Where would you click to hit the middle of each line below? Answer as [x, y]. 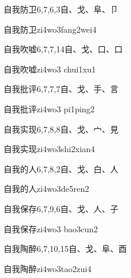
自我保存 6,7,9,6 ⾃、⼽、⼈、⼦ [61, 208]
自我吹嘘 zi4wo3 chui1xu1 [50, 69]
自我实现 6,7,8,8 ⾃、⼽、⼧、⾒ [61, 129]
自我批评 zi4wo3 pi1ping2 [49, 108]
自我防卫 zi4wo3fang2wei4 [50, 29]
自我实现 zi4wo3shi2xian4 [49, 149]
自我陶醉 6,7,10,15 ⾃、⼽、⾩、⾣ [65, 249]
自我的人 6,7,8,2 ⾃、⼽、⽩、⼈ [61, 168]
